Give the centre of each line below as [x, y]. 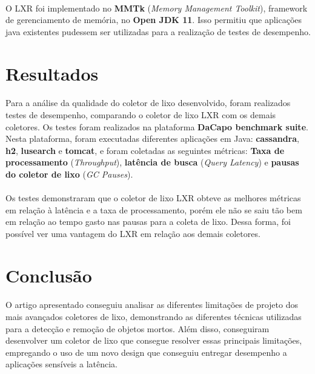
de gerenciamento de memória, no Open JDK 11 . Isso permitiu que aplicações [154, 20]
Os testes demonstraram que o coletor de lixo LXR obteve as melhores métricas [153, 198]
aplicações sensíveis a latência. [61, 364]
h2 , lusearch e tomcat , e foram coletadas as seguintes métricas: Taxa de [145, 150]
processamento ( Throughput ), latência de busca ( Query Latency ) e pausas [152, 162]
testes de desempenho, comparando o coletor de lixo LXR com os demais [141, 114]
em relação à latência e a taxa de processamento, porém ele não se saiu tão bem [154, 209]
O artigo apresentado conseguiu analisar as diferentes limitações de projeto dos [152, 305]
